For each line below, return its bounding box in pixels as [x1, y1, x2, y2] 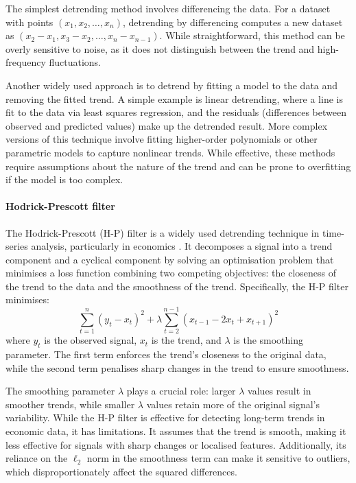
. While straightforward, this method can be [159, 28, 345, 43]
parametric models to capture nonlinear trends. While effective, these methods [5, 145, 335, 159]
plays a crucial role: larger [126, 384, 236, 398]
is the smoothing [233, 333, 304, 347]
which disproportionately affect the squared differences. [5, 464, 237, 478]
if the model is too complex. [5, 172, 123, 187]
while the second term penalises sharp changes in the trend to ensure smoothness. [5, 360, 349, 375]
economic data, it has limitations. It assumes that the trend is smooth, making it [5, 423, 346, 438]
